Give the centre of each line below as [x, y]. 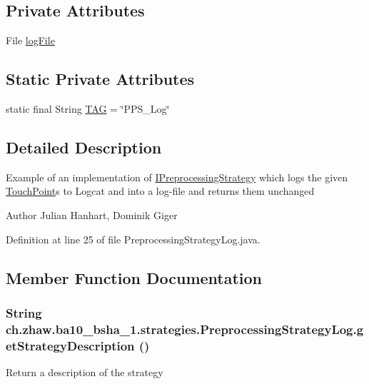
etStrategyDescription [70, 345]
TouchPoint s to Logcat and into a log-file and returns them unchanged [160, 191]
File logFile [30, 40]
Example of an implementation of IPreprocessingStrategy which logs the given [177, 177]
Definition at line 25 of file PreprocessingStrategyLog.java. [133, 239]
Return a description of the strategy [85, 372]
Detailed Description [84, 147]
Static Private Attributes [100, 79]
